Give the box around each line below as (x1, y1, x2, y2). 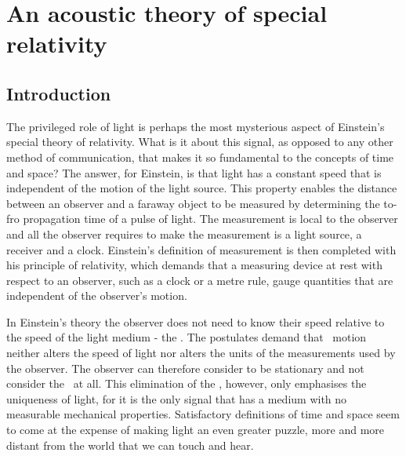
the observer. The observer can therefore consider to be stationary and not (6, 359, 364, 376)
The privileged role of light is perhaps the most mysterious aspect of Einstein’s (6, 118, 385, 134)
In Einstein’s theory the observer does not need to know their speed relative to (6, 313, 385, 330)
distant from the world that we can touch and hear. (6, 436, 254, 453)
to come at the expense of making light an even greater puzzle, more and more (6, 421, 385, 438)
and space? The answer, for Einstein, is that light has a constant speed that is (6, 164, 382, 181)
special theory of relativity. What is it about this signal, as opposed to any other (6, 133, 393, 150)
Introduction (6, 81, 111, 105)
